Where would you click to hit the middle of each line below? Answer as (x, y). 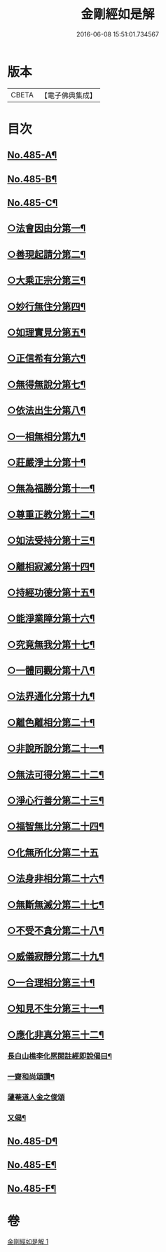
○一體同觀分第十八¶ (51, 671)
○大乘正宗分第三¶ (47, 281)
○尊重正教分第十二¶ (51, 515)
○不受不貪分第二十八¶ (56, 930)
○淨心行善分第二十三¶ (56, 800)
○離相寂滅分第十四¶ (51, 566)
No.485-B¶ (32, 179)
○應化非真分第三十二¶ (56, 1034)
